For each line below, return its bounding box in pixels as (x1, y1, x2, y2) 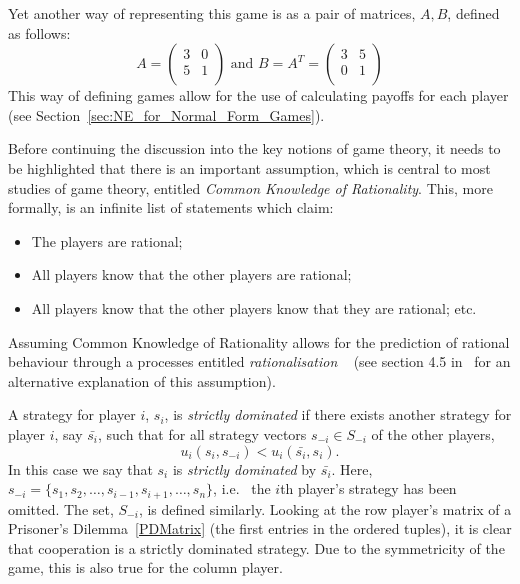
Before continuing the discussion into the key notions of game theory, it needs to (8, 138, 501, 159)
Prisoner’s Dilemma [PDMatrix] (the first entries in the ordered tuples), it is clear (8, 518, 512, 539)
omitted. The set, (8, 498, 114, 519)
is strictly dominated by (172, 458, 317, 479)
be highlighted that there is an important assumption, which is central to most (8, 157, 491, 178)
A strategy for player (8, 404, 136, 425)
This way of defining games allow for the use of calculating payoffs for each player (8, 85, 509, 106)
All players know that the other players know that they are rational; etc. (31, 297, 477, 318)
